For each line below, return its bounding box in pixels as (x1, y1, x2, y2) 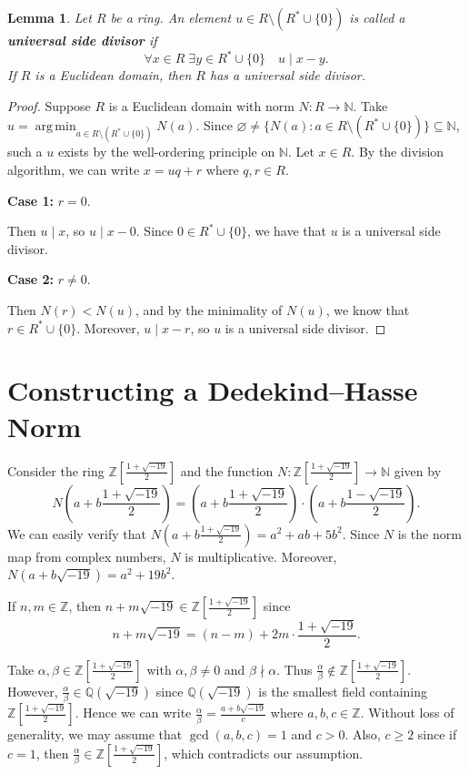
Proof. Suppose (7, 96, 91, 115)
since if (417, 725, 457, 744)
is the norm (397, 524, 462, 543)
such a (7, 142, 43, 161)
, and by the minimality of (135, 300, 283, 320)
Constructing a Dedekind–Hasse (7, 372, 418, 409)
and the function (180, 461, 274, 480)
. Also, (344, 725, 381, 744)
